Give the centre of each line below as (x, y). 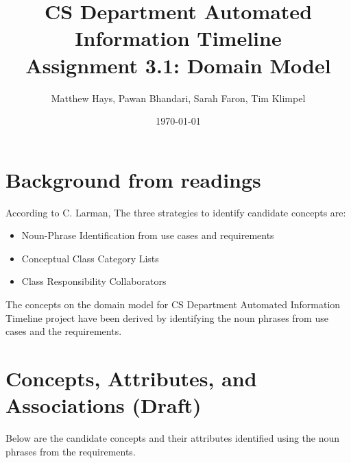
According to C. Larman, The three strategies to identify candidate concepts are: (176, 212)
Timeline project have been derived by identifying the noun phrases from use (167, 317)
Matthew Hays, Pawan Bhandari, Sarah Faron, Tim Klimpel (178, 98)
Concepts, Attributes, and (131, 378)
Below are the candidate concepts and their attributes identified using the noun (173, 438)
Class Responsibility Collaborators (94, 281)
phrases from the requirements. (71, 451)
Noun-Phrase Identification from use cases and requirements (148, 235)
